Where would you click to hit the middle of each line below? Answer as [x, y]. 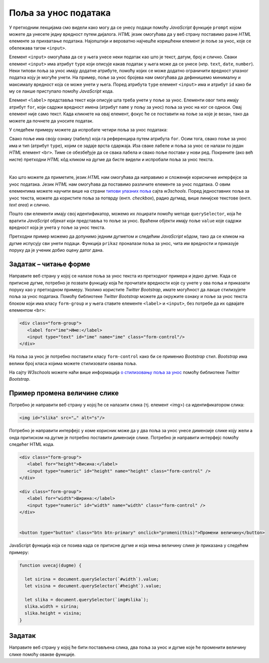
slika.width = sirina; [52, 607]
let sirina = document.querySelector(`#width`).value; [92, 579]
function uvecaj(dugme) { [50, 565]
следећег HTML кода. [32, 444]
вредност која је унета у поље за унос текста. [57, 227]
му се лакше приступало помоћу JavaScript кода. [61, 91]
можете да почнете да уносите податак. [51, 121]
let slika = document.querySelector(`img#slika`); [87, 600]
